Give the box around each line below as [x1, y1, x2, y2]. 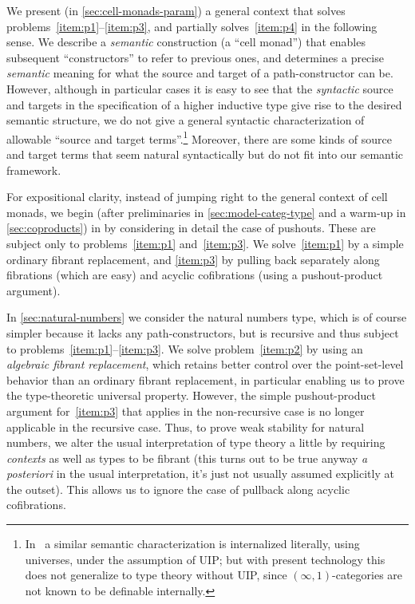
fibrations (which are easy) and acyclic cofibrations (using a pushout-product [6, 266, 383, 283]
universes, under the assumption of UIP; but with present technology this [25, 551, 385, 567]
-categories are [332, 566, 403, 583]
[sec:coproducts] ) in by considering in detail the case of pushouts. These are [6, 219, 376, 236]
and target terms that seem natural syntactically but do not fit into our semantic [6, 146, 404, 162]
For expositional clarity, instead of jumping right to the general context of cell [6, 188, 388, 205]
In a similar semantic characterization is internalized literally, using [25, 535, 360, 552]
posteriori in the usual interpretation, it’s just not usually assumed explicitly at [6, 465, 394, 482]
